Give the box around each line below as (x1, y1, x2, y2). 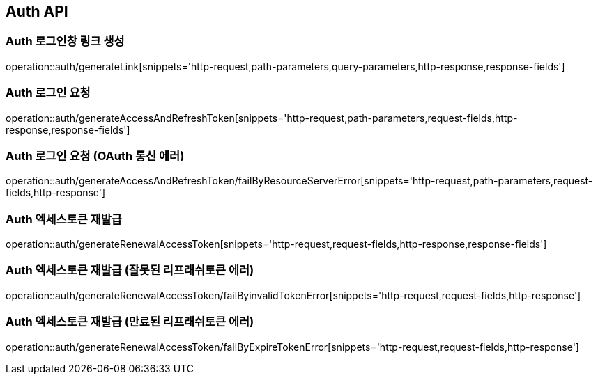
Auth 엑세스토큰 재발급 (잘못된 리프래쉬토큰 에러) (6, 263, 254, 278)
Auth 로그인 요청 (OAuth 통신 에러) (6, 148, 185, 163)
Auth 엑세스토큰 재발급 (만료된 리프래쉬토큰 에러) (6, 315, 254, 329)
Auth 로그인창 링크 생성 (6, 34, 125, 49)
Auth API (6, 3, 68, 20)
